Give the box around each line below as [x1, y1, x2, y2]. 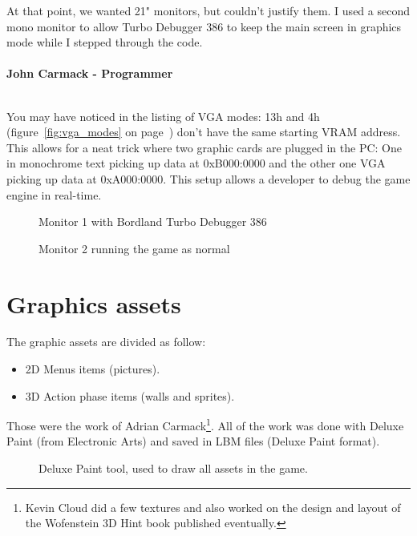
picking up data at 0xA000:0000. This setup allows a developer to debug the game [6, 170, 411, 187]
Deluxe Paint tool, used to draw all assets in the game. [38, 460, 308, 477]
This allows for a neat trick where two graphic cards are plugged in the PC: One [6, 139, 402, 155]
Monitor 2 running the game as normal [38, 240, 230, 256]
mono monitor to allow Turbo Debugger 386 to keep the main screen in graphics [6, 18, 402, 34]
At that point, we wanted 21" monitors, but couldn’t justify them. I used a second [6, 2, 410, 18]
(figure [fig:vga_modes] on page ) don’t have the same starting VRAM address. [6, 123, 401, 140]
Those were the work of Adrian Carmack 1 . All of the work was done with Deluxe [6, 415, 404, 433]
